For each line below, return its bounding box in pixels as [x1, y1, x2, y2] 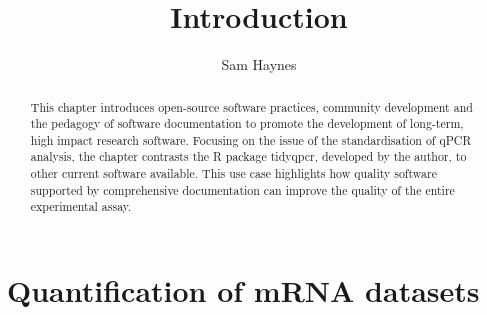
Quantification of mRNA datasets [7, 270, 480, 311]
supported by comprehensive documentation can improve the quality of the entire [30, 181, 455, 198]
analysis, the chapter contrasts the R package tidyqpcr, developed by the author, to [30, 148, 467, 165]
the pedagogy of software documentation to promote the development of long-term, [30, 115, 464, 132]
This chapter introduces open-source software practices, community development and [30, 98, 473, 115]
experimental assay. [30, 198, 132, 215]
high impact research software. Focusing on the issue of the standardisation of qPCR [30, 131, 472, 148]
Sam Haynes [221, 54, 297, 75]
